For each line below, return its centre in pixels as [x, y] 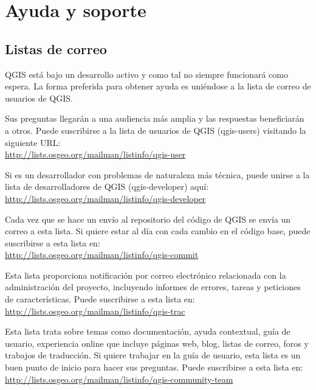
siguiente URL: [33, 142]
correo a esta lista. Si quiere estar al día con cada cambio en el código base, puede [158, 231]
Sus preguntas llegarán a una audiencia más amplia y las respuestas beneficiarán [155, 118]
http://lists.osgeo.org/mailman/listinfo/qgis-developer [105, 198]
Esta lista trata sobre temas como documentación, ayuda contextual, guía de [148, 331]
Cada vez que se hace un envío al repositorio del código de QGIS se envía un [148, 219]
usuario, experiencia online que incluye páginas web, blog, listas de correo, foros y [157, 343]
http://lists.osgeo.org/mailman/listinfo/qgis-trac [95, 311]
